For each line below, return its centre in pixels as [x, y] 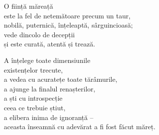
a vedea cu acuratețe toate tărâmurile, [61, 79]
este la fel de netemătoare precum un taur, [67, 15]
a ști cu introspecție [33, 98]
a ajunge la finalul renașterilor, [50, 88]
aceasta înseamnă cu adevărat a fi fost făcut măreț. [80, 127]
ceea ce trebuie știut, [35, 107]
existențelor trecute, [33, 69]
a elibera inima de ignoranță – [49, 117]
